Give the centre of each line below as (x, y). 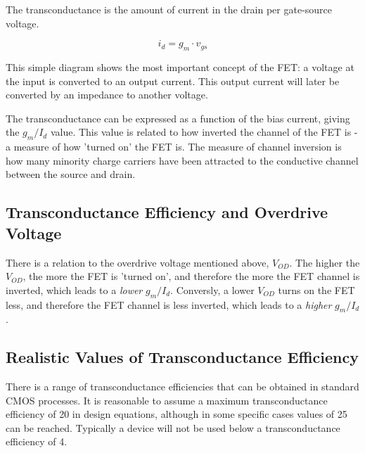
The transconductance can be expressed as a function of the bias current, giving (178, 118)
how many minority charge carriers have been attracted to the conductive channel (182, 160)
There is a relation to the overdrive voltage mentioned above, (137, 262)
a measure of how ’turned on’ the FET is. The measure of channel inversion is (174, 147)
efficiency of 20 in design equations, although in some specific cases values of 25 (177, 414)
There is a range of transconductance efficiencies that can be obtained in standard (182, 387)
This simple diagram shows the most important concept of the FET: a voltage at (180, 66)
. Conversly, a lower (212, 289)
